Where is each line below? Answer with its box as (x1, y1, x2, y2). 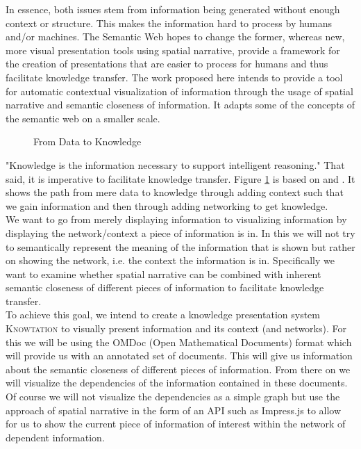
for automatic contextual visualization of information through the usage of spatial (6, 83, 353, 98)
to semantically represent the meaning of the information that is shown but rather (6, 239, 355, 254)
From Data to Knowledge (33, 134, 142, 149)
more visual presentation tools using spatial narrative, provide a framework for (6, 42, 340, 57)
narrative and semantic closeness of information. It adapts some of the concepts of (6, 97, 355, 112)
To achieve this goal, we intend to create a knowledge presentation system (6, 307, 320, 322)
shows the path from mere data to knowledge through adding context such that (6, 185, 344, 199)
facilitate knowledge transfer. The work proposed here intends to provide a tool (6, 70, 343, 84)
